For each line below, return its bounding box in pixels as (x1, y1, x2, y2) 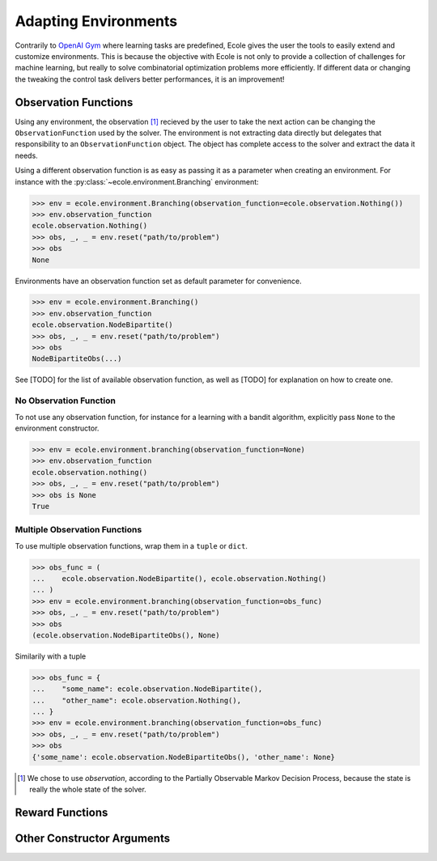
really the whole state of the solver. (29, 785, 147, 795)
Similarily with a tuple (15, 651, 87, 661)
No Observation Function (15, 395, 117, 406)
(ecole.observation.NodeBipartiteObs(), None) (32, 630, 220, 639)
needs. (15, 151, 38, 160)
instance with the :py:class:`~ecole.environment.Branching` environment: (15, 176, 259, 186)
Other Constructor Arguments (15, 831, 170, 845)
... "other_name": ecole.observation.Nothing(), (32, 696, 242, 705)
